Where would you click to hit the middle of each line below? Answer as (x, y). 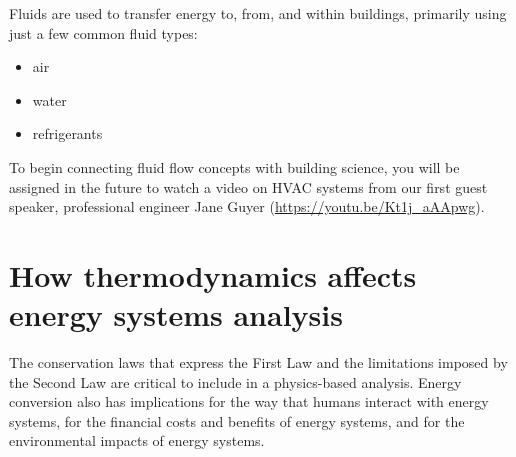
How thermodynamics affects (213, 274)
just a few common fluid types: (103, 32)
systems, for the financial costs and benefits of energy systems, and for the (237, 420)
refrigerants (67, 133)
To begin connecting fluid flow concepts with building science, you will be (234, 166)
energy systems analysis (176, 314)
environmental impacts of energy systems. (137, 440)
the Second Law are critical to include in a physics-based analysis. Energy (235, 381)
